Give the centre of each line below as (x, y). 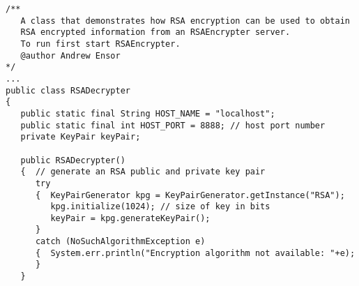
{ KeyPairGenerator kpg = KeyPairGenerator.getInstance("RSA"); (190, 195)
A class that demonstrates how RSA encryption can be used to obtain (185, 21)
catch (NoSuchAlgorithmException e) (120, 242)
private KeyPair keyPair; (81, 137)
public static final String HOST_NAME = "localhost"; (148, 113)
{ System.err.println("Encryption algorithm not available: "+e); (195, 253)
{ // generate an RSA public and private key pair (143, 172)
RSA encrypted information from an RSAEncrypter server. (155, 32)
